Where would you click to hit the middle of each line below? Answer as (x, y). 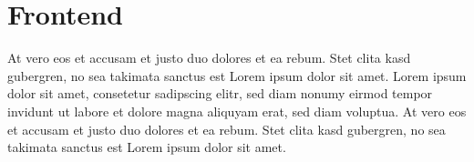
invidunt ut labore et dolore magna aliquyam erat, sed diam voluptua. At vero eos (237, 111)
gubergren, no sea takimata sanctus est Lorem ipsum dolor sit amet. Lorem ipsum (237, 75)
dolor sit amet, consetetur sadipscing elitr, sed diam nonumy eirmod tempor (220, 93)
